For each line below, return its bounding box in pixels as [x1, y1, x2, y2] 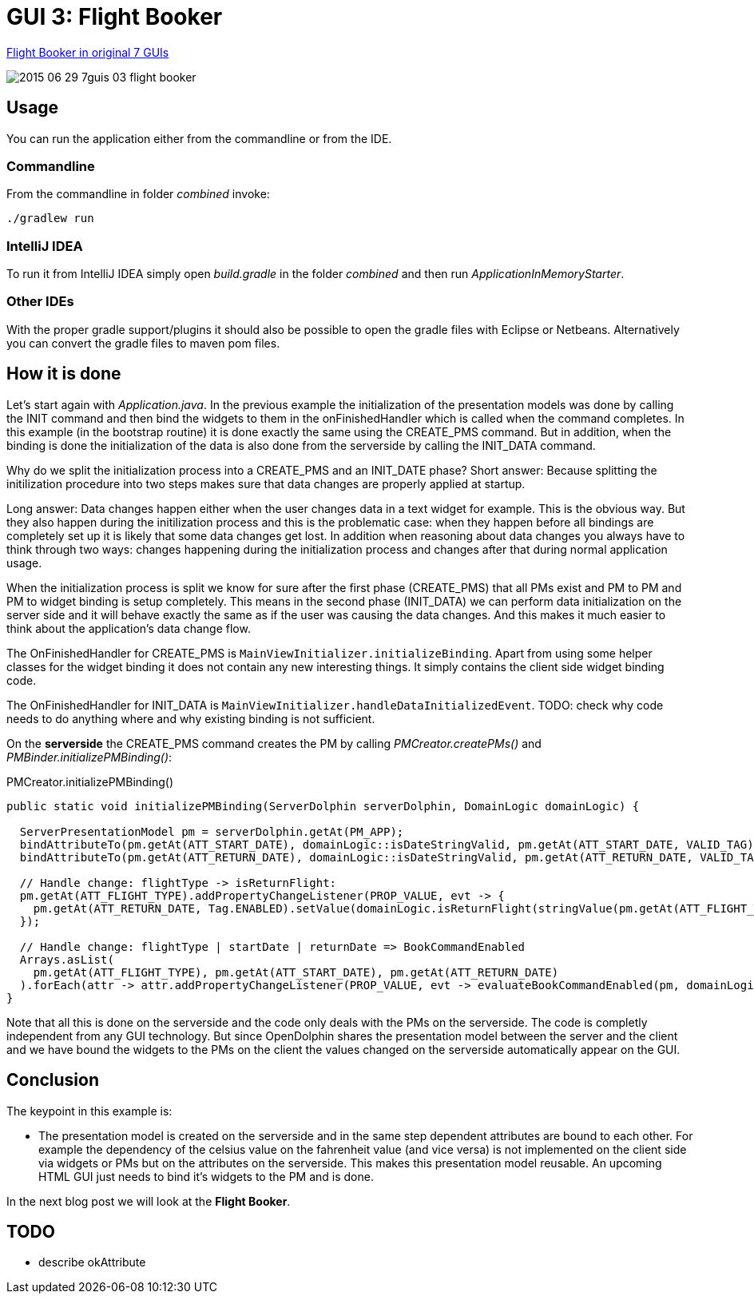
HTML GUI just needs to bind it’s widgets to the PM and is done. [38, 1169, 374, 1183]
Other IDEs [6, 293, 74, 310]
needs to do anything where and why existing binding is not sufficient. [6, 711, 375, 726]
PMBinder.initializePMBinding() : [6, 749, 173, 764]
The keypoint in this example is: [6, 1103, 173, 1118]
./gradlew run [6, 212, 94, 225]
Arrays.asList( [19, 952, 114, 966]
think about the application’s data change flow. [6, 621, 251, 635]
